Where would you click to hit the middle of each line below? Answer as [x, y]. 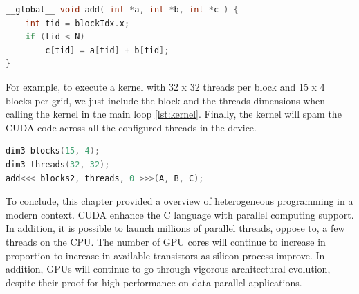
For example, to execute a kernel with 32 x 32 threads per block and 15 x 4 [165, 86]
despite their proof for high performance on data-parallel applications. [154, 282]
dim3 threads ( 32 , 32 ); [58, 164]
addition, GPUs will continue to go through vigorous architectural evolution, [168, 269]
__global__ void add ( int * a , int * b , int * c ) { [122, 10]
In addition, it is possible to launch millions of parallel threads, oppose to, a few [175, 228]
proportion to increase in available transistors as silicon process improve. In [165, 255]
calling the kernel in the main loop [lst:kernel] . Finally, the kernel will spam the [174, 114]
